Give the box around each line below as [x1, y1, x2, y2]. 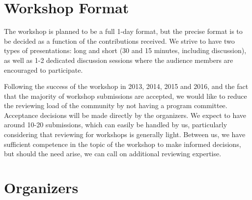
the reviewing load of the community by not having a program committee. [4, 100, 227, 111]
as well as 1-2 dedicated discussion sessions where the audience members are [4, 55, 233, 65]
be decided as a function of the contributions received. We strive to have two [4, 35, 235, 46]
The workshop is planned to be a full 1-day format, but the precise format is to [4, 26, 243, 36]
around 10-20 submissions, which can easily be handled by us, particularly [4, 119, 227, 130]
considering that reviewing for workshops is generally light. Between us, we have [4, 129, 246, 140]
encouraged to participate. [4, 64, 83, 75]
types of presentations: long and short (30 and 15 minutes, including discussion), [4, 45, 247, 56]
